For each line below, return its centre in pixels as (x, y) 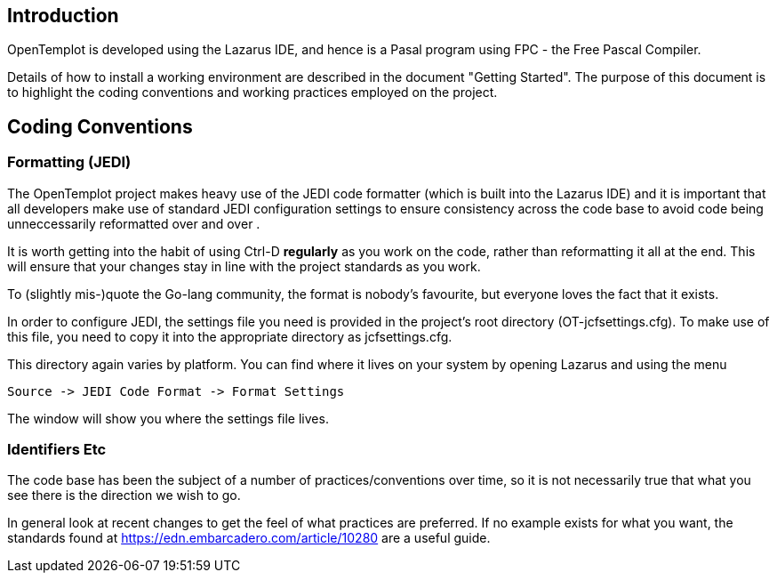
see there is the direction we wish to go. (124, 495)
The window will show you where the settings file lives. (168, 418)
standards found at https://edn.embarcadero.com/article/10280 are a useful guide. (249, 538)
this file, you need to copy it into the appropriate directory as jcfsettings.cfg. (230, 336)
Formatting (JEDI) (69, 162)
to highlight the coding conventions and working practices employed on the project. (252, 93)
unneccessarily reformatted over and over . (134, 223)
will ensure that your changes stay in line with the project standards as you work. (244, 266)
